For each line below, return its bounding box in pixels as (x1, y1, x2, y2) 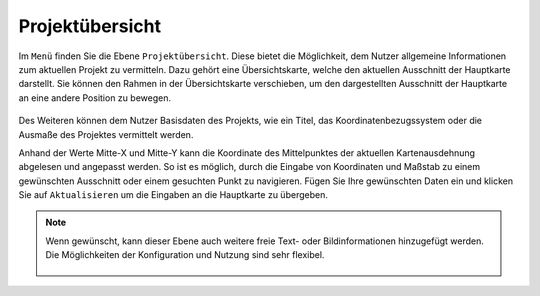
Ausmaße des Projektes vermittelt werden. (18, 128, 194, 140)
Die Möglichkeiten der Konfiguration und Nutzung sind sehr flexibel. (45, 249, 325, 261)
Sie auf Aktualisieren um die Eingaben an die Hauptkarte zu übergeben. (18, 189, 329, 201)
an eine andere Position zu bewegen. (18, 91, 172, 104)
